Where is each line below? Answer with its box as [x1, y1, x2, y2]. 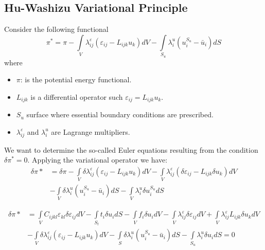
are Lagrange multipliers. [51, 126, 130, 137]
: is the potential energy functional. [20, 74, 132, 85]
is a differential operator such [30, 91, 123, 102]
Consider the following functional [4, 24, 109, 34]
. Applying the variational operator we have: [27, 154, 168, 165]
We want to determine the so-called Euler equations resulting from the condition [4, 144, 258, 155]
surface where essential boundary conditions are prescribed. [26, 109, 214, 120]
